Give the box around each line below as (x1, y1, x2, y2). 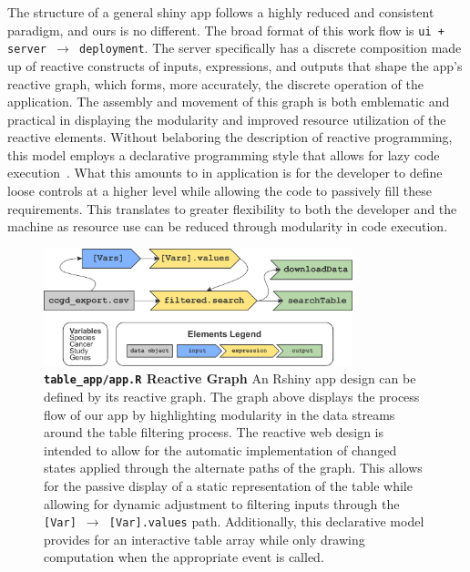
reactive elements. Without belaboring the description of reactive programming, (7, 128, 453, 147)
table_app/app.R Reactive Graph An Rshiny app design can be (44, 369, 416, 388)
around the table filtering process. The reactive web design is (44, 423, 384, 442)
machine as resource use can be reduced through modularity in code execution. (7, 217, 448, 236)
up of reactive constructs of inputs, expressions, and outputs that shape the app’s (7, 56, 463, 75)
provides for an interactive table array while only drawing (44, 529, 365, 548)
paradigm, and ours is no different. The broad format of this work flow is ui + (7, 20, 444, 39)
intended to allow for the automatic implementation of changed (44, 440, 397, 459)
